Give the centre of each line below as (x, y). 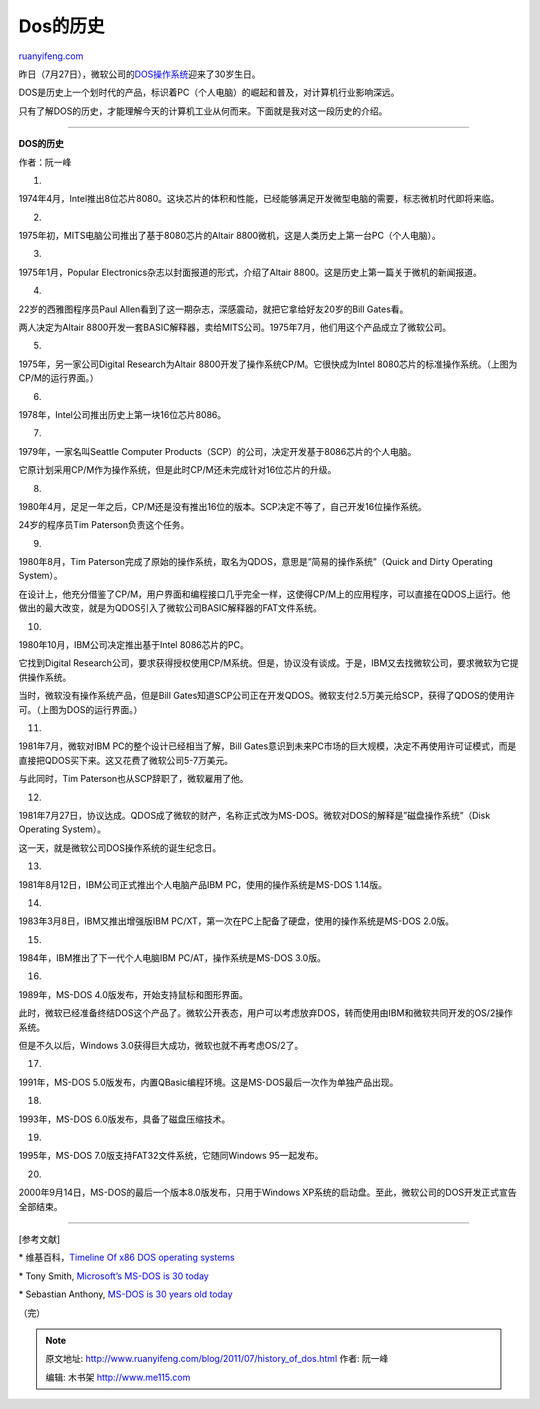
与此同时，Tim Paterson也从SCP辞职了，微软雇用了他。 (133, 779)
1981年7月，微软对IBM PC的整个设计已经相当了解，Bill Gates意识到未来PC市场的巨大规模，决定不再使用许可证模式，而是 (267, 746)
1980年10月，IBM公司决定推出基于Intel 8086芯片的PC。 (133, 645)
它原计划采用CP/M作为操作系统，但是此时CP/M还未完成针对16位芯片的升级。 (177, 470)
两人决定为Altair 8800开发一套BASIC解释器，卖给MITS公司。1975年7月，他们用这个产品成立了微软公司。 (235, 327)
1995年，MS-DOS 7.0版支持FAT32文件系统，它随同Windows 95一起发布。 (171, 1156)
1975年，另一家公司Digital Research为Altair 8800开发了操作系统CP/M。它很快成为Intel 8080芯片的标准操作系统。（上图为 (268, 364)
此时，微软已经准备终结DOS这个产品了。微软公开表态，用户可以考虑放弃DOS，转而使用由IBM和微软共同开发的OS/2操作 (266, 1013)
